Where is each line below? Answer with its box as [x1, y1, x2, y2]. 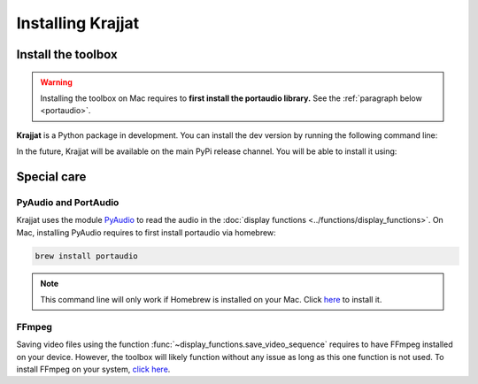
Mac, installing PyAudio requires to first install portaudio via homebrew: [16, 227, 276, 238]
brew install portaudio [35, 250, 139, 261]
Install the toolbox [16, 47, 119, 62]
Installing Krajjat [16, 13, 140, 33]
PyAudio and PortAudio [16, 196, 119, 208]
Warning [40, 76, 73, 88]
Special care [16, 169, 87, 184]
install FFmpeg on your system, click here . [16, 364, 171, 374]
